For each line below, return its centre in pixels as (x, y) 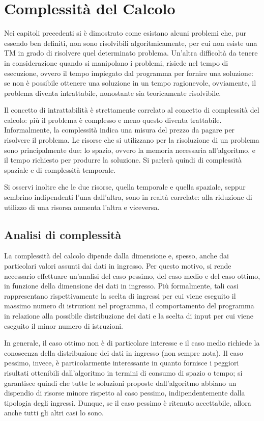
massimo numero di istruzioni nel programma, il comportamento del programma (129, 306)
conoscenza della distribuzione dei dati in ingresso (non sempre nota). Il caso (124, 352)
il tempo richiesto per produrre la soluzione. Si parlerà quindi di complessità (123, 160)
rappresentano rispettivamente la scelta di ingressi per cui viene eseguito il (120, 295)
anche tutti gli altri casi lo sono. (54, 413)
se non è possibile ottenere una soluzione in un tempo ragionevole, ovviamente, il (130, 83)
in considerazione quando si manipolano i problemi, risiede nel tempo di (116, 62)
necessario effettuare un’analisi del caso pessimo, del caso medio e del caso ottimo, (132, 275)
